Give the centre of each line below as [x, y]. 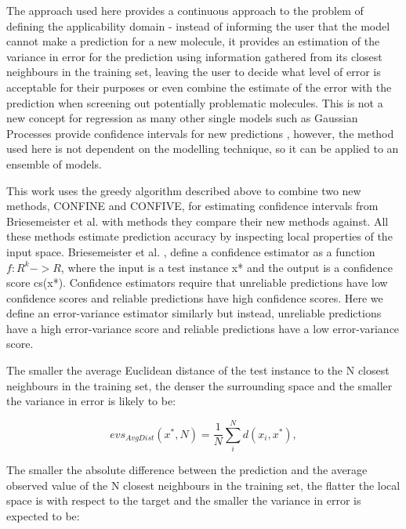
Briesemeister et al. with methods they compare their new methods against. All [198, 221]
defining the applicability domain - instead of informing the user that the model [198, 25]
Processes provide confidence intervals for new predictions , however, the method [200, 133]
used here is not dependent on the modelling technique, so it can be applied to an [203, 149]
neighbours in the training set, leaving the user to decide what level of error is [194, 72]
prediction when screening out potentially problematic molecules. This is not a [195, 102]
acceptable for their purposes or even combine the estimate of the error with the [199, 87]
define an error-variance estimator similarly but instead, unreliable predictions [194, 313]
